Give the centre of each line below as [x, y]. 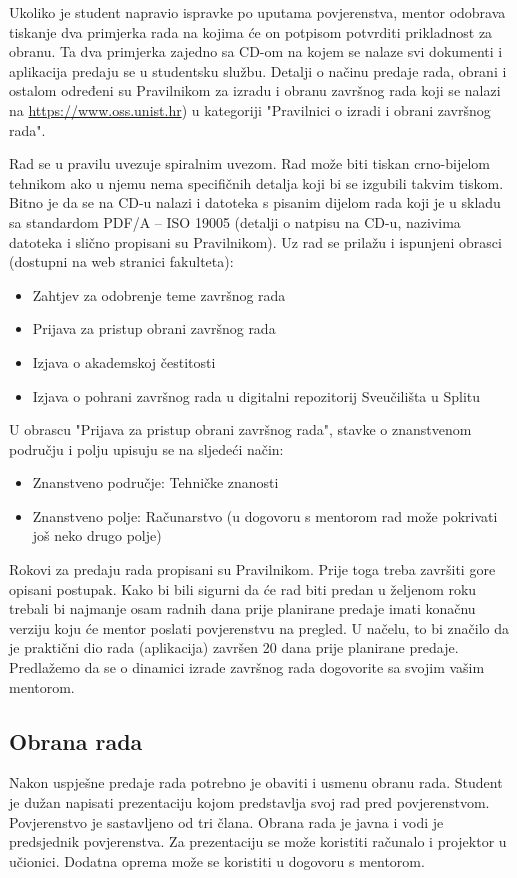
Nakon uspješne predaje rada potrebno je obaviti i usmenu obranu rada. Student [256, 782]
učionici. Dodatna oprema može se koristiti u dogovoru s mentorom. [217, 860]
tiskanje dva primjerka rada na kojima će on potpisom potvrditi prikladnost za [251, 31]
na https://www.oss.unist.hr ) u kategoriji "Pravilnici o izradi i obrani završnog [250, 109]
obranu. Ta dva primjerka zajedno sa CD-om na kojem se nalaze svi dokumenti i [256, 51]
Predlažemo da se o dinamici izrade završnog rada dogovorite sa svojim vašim [247, 667]
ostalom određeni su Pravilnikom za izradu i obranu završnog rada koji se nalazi [255, 90]
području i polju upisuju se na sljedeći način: [146, 448]
